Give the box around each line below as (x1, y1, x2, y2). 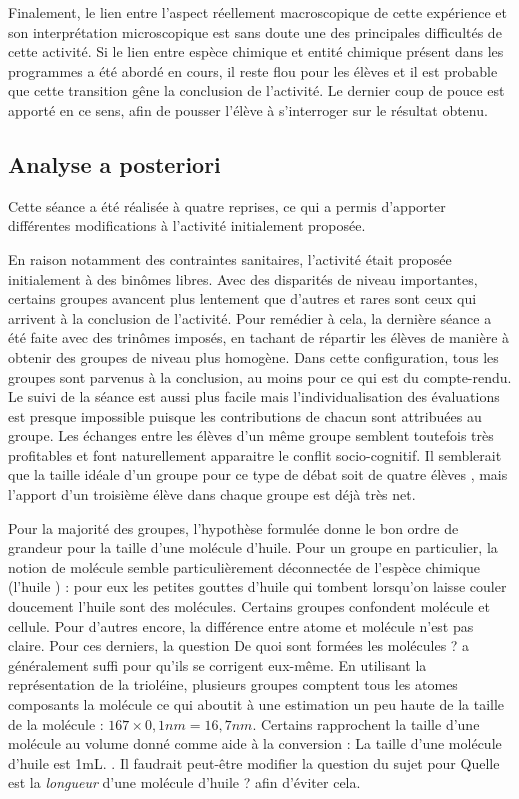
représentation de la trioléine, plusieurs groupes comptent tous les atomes (8, 674, 458, 695)
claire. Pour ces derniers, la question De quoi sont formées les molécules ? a (8, 635, 470, 656)
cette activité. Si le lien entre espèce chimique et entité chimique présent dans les (8, 41, 504, 62)
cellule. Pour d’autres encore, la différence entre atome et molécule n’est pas (8, 615, 474, 636)
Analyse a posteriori (8, 148, 221, 179)
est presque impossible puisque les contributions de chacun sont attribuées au (8, 405, 482, 426)
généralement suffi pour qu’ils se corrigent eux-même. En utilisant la (8, 654, 427, 675)
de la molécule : (8, 713, 104, 734)
